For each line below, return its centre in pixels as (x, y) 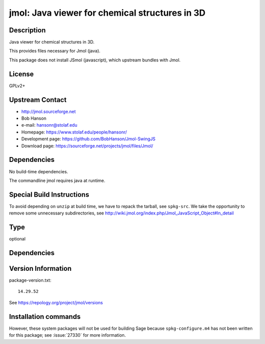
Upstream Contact (38, 100)
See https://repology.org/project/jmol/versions (56, 302)
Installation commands (45, 317)
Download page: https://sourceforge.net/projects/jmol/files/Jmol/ (87, 146)
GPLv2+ (17, 85)
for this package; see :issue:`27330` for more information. (67, 335)
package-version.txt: (30, 280)
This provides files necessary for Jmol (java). (55, 51)
